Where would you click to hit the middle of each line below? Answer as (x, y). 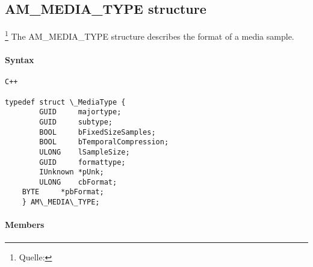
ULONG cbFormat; (78, 182)
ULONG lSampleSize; (85, 152)
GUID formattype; (82, 162)
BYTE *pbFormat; (63, 192)
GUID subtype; (76, 122)
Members (25, 225)
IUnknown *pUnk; (72, 172)
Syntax (20, 60)
